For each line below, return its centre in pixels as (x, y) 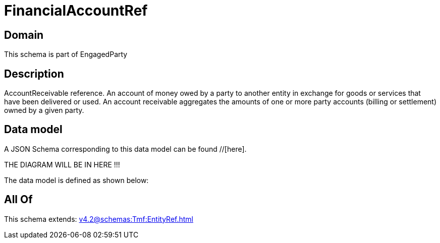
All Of (18, 200)
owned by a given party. (44, 110)
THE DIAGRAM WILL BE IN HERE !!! (62, 164)
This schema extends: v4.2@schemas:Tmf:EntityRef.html (99, 219)
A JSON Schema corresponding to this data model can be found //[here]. (125, 149)
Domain (24, 35)
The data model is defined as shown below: (76, 180)
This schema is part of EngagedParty (66, 54)
